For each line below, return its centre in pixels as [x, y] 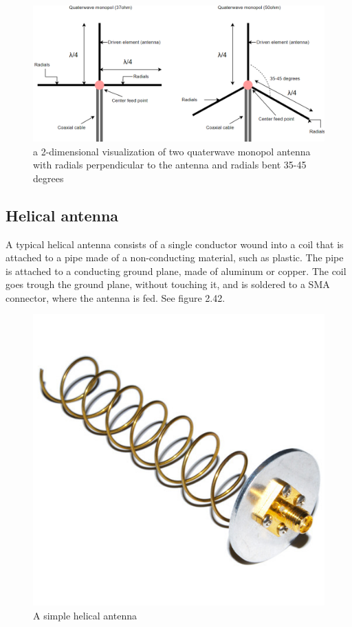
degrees [48, 178]
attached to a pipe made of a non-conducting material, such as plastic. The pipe [175, 257]
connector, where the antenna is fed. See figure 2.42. [115, 297]
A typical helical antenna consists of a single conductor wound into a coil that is [175, 244]
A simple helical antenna [85, 616]
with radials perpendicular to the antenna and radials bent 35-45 [170, 165]
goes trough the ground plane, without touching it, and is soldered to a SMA [168, 284]
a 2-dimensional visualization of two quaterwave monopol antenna [172, 151]
